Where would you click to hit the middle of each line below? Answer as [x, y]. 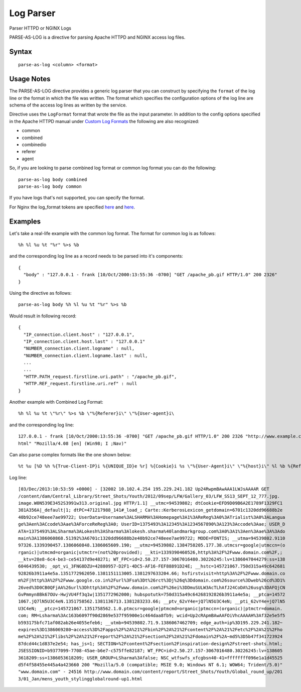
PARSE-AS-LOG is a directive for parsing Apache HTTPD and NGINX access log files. [97, 37]
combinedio [34, 144]
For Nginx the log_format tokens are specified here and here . [72, 207]
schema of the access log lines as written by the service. [68, 105]
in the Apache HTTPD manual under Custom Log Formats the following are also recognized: [104, 121]
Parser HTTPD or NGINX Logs [40, 28]
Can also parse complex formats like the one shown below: [70, 455]
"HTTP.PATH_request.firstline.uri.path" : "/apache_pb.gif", [100, 376]
